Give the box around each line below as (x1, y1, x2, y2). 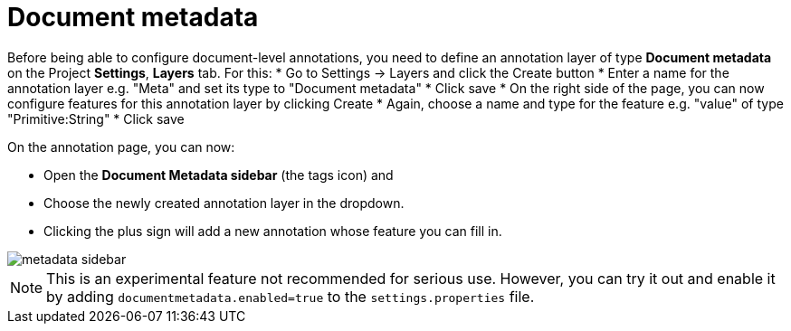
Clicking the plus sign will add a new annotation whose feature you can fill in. (43, 222, 502, 239)
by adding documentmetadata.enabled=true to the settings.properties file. (46, 287, 535, 306)
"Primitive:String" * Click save (7, 110, 185, 127)
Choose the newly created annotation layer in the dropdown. (43, 194, 405, 211)
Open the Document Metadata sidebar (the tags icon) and (43, 166, 394, 183)
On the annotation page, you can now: (7, 138, 235, 155)
